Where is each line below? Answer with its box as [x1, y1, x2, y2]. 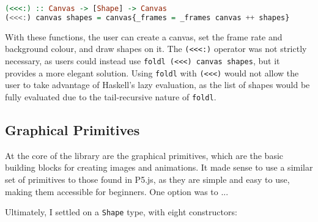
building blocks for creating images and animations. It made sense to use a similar [5, 161, 313, 174]
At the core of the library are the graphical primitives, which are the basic [5, 149, 284, 161]
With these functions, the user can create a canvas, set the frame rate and [5, 30, 283, 43]
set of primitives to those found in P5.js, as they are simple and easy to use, [5, 172, 290, 185]
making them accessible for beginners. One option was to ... [5, 185, 229, 198]
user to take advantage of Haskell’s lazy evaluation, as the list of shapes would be [5, 78, 310, 91]
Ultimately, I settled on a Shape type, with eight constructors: [5, 205, 237, 218]
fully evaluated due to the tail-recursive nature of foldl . [5, 90, 216, 103]
